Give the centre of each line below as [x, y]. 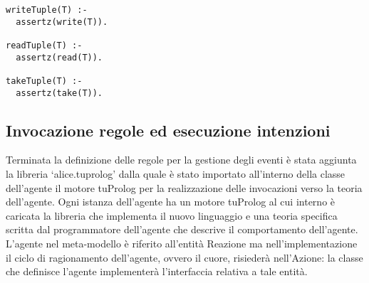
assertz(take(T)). [59, 93]
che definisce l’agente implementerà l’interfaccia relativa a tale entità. [157, 271]
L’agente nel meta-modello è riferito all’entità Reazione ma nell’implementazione [182, 244]
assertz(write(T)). [62, 22]
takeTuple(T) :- [44, 81]
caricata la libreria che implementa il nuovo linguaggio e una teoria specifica [172, 215]
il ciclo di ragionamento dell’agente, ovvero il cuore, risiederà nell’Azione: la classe [184, 257]
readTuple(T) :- [44, 45]
